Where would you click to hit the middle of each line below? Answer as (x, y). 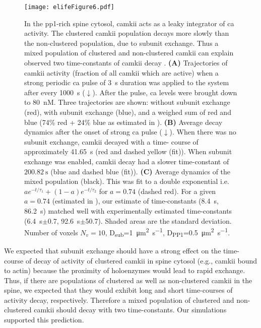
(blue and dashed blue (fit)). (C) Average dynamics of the (141, 171)
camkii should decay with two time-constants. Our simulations (130, 310)
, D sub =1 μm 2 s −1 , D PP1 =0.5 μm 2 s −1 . (168, 232)
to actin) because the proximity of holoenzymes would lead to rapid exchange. (125, 270)
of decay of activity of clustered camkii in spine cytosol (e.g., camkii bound (141, 260)
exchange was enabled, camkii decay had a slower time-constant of (127, 161)
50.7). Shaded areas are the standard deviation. (158, 220)
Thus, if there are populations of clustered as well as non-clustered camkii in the (128, 280)
